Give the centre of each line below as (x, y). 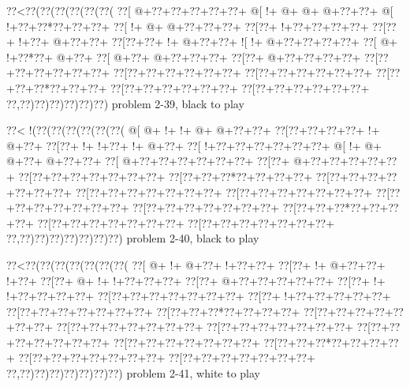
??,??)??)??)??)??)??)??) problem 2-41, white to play (133, 373)
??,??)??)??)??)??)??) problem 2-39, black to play (125, 103)
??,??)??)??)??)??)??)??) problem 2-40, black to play (133, 238)
